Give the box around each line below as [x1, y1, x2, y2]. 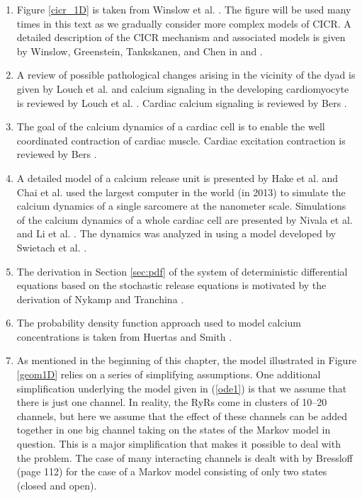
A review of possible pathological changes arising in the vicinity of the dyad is [16, 67, 356, 82]
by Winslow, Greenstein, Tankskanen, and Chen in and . [16, 43, 263, 58]
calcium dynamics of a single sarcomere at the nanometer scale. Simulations [16, 198, 346, 213]
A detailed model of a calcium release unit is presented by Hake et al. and [16, 170, 339, 185]
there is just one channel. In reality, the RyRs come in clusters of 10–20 [16, 395, 327, 409]
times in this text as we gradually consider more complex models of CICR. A [16, 16, 351, 30]
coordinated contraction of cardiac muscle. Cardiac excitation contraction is [16, 132, 346, 147]
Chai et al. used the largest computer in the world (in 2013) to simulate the [16, 184, 346, 199]
